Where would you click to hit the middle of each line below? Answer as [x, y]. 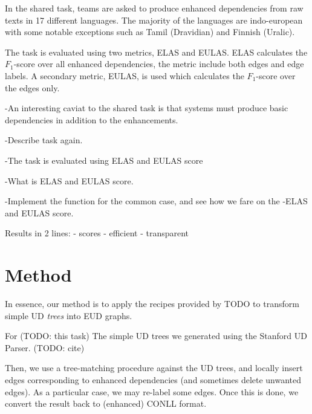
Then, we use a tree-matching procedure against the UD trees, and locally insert [154, 368]
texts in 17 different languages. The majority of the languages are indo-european [154, 20]
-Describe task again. [44, 140]
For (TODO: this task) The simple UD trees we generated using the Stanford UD [156, 336]
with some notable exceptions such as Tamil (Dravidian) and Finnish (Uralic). [150, 32]
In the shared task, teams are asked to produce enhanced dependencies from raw [154, 8]
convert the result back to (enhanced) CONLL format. [106, 403]
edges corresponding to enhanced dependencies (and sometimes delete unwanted [153, 380]
